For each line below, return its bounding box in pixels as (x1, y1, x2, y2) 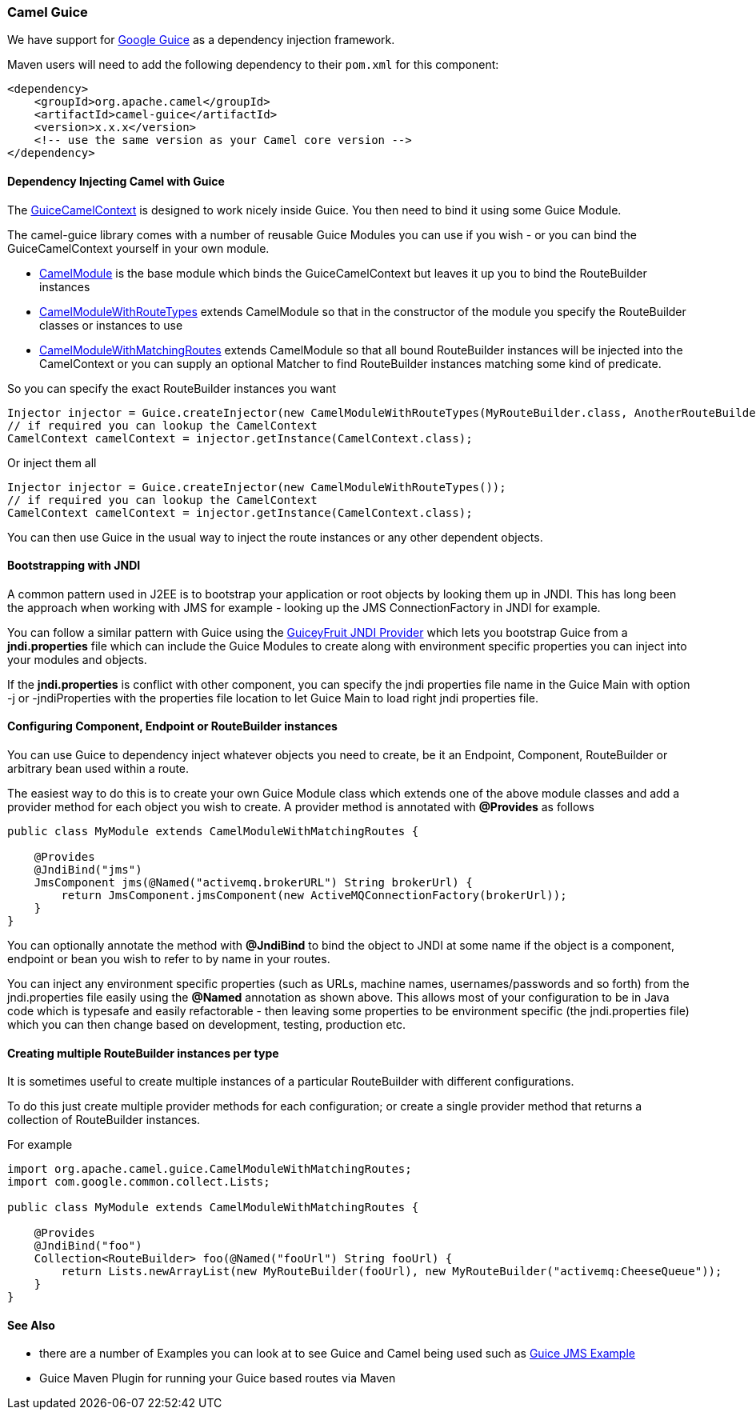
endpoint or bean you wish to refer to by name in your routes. (7, 952, 330, 966)
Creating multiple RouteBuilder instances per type (7, 1046, 279, 1060)
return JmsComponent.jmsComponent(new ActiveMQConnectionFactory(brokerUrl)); (61, 889, 567, 902)
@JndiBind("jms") (34, 863, 142, 877)
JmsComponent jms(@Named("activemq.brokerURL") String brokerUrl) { (34, 876, 473, 890)
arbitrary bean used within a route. (7, 762, 190, 776)
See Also (7, 1318, 55, 1332)
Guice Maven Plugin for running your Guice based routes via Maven (39, 1371, 396, 1386)
